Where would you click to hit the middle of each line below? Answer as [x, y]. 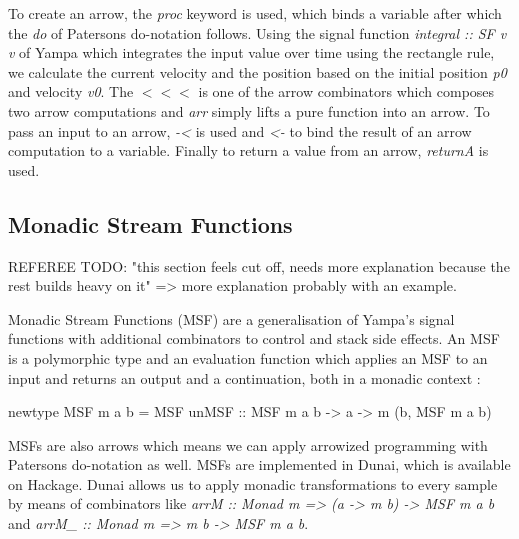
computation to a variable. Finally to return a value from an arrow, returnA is [248, 150]
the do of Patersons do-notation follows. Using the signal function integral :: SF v [257, 32]
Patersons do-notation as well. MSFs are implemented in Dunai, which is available [259, 464]
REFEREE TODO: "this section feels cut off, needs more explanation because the [259, 265]
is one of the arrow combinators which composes [346, 91]
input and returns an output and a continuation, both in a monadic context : [244, 377]
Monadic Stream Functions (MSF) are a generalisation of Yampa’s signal [231, 318]
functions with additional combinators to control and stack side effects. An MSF [254, 338]
